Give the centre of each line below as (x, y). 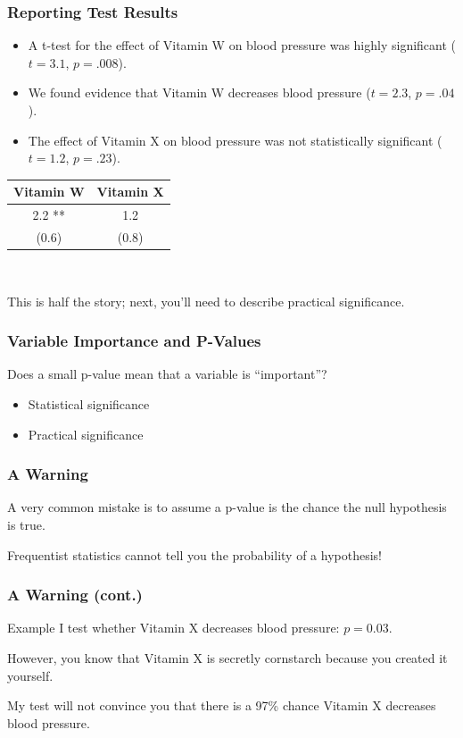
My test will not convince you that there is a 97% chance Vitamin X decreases (222, 705)
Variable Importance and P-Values (134, 341)
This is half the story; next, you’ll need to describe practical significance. (206, 301)
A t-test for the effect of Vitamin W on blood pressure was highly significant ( (242, 45)
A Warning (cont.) (75, 595)
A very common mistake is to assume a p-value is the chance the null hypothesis (227, 507)
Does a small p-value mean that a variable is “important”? (167, 374)
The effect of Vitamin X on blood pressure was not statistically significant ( (235, 140)
